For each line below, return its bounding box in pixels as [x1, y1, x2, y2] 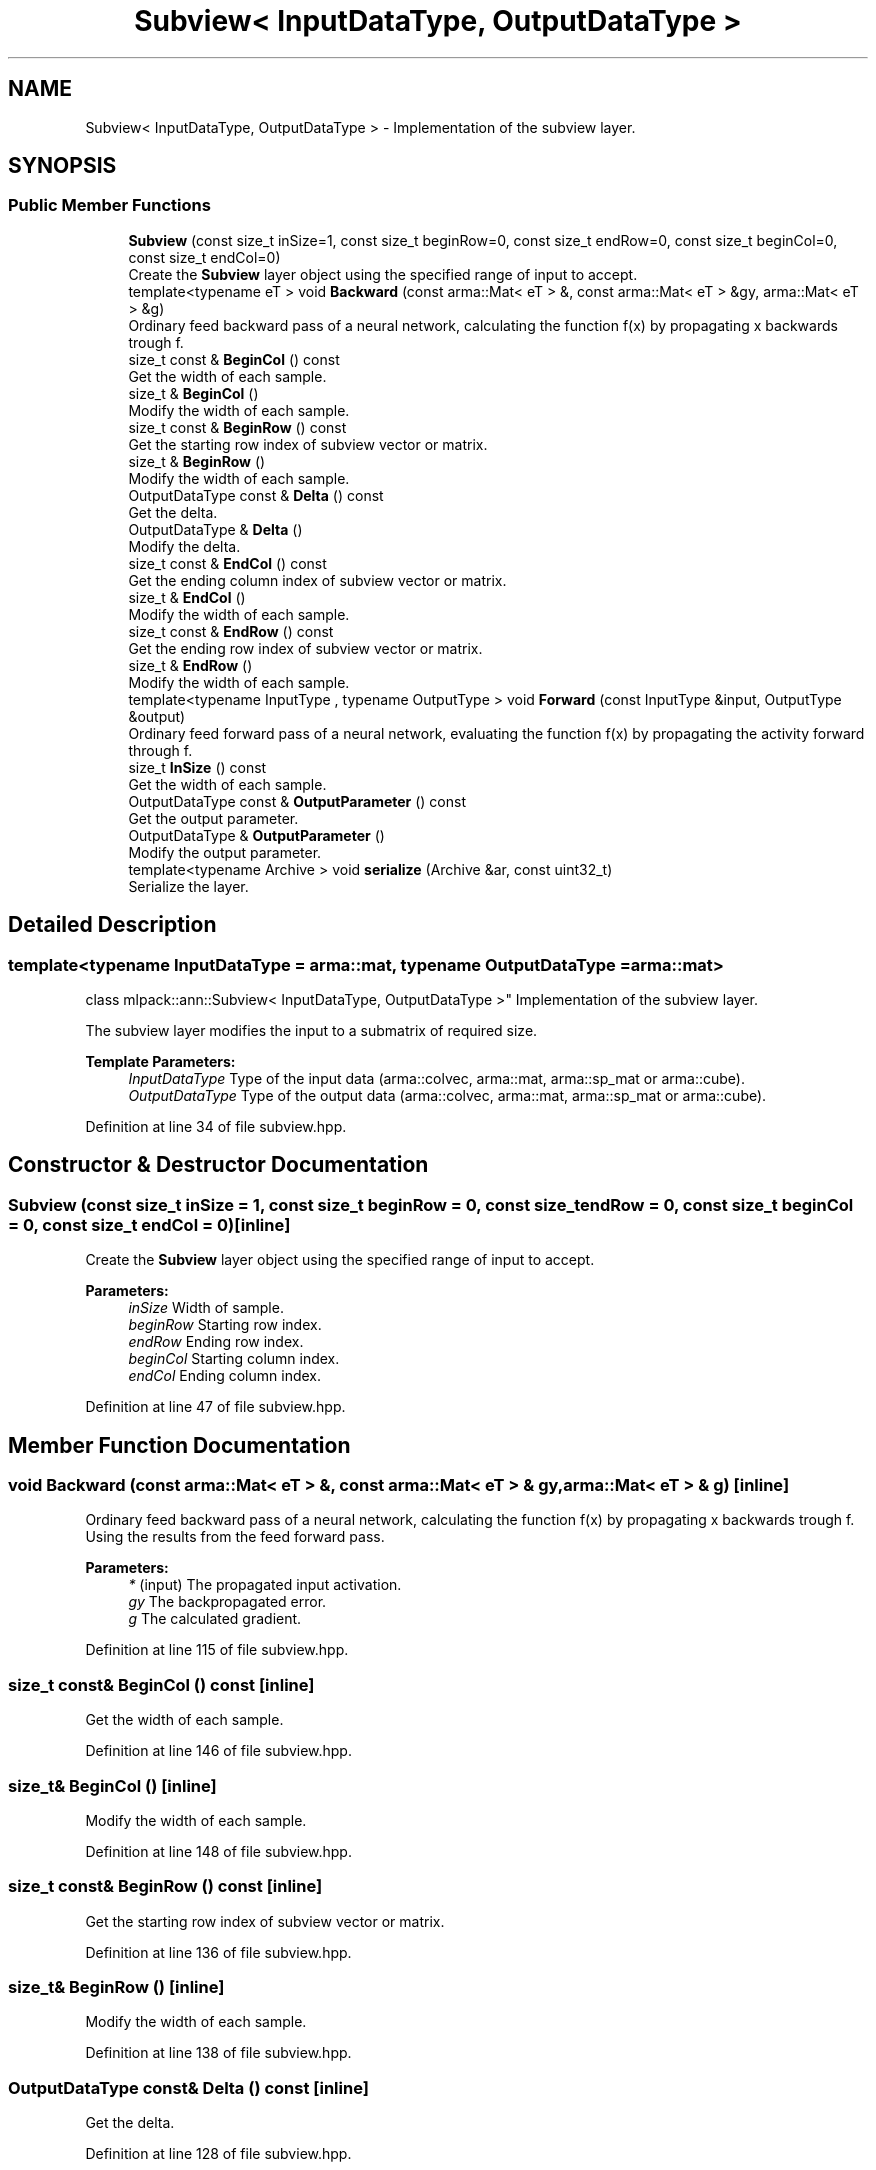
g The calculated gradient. [128, 1610, 302, 1628]
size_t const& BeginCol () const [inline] [8, 1674, 315, 1695]
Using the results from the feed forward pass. [85, 1528, 385, 1546]
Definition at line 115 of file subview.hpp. [85, 1641, 349, 1659]
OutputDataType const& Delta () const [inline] [8, 2077, 369, 2098]
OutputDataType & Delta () [128, 520, 303, 538]
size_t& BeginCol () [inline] [8, 1775, 217, 1796]
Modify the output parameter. [128, 843, 322, 861]
